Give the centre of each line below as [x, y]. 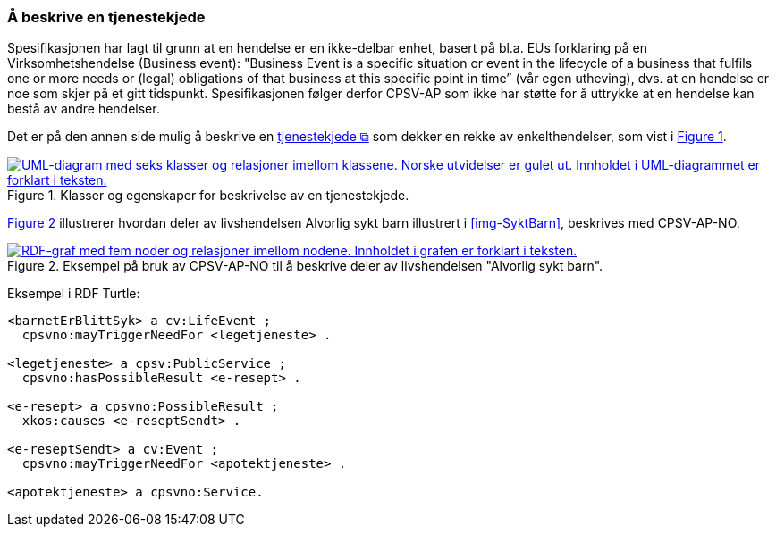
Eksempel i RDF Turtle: [74, 294]
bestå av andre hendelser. [84, 109]
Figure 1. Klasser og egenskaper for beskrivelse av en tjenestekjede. [208, 196]
